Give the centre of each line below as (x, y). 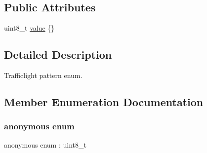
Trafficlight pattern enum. (43, 75)
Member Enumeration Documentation (104, 101)
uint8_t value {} (29, 28)
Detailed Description (58, 55)
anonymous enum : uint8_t (45, 144)
